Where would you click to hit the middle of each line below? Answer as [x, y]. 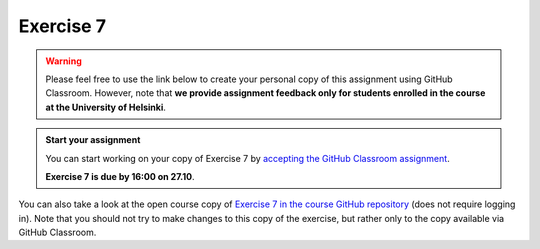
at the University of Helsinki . [106, 107]
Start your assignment [93, 140]
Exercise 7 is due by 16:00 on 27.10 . [120, 176]
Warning [63, 61]
